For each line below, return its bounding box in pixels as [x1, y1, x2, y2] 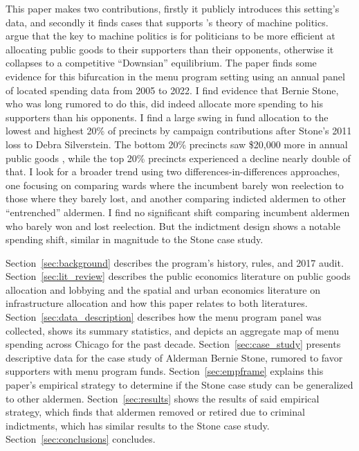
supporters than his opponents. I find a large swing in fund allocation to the [6, 109, 329, 124]
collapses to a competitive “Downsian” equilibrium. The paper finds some [6, 55, 317, 70]
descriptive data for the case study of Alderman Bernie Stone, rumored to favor [6, 350, 343, 364]
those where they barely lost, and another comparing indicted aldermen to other [6, 191, 346, 206]
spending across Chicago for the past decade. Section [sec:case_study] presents [6, 337, 341, 351]
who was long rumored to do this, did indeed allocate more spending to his [6, 96, 323, 111]
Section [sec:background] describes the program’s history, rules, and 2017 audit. [6, 255, 344, 269]
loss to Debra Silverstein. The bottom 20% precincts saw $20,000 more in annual [6, 136, 348, 151]
